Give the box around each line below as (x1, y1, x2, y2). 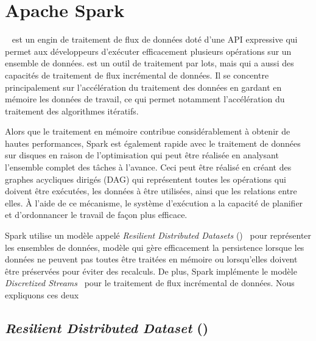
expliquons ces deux (5, 289, 79, 301)
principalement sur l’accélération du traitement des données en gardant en (5, 80, 282, 93)
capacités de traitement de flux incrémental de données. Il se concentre (5, 68, 269, 81)
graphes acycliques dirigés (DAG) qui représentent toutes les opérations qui (5, 172, 286, 185)
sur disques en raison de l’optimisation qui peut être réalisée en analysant (5, 149, 279, 161)
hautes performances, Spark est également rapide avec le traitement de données (5, 136, 301, 149)
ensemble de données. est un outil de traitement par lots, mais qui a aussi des (5, 57, 294, 69)
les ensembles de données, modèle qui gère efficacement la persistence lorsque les (5, 241, 304, 253)
